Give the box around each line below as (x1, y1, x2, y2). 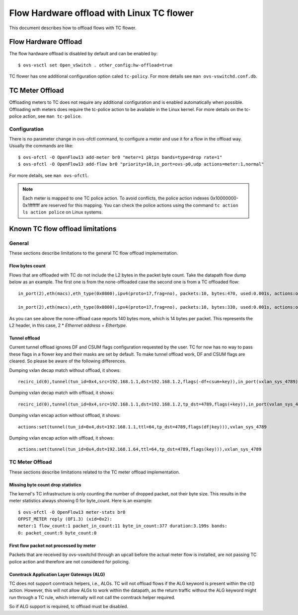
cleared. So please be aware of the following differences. (9, 358, 126, 364)
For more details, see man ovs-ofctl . (9, 172, 89, 178)
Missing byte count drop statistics (9, 481, 81, 487)
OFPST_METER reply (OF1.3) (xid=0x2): (18, 516, 113, 522)
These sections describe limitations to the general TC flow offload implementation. (9, 250, 178, 256)
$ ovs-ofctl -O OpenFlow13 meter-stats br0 (18, 509, 126, 515)
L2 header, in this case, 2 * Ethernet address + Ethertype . (9, 323, 127, 329)
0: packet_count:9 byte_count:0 (18, 530, 97, 536)
